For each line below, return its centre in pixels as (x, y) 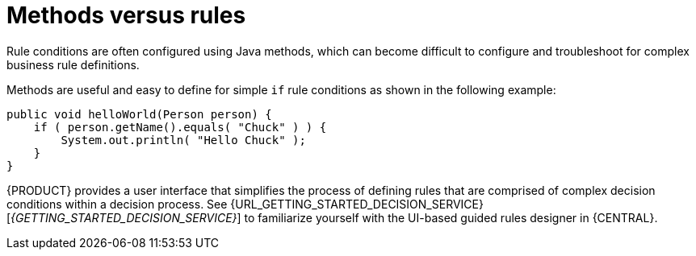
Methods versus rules (126, 15)
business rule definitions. (73, 64)
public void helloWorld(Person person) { (139, 114)
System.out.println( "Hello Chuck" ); (183, 140)
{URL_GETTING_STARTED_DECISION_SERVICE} (357, 204)
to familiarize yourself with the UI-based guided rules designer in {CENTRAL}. (451, 217)
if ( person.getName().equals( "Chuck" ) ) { (180, 127)
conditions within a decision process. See (117, 204)
